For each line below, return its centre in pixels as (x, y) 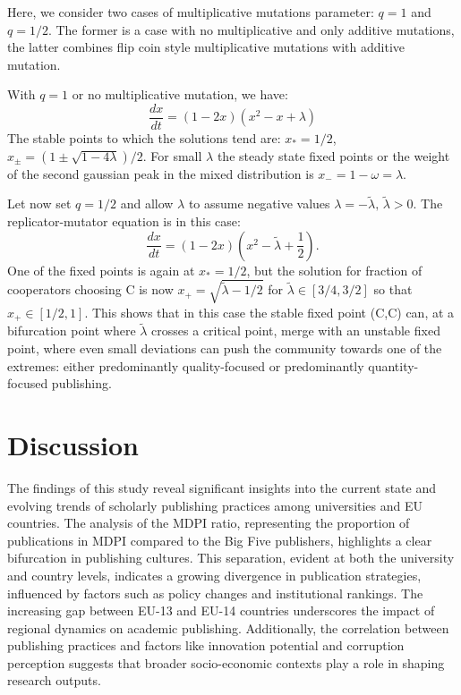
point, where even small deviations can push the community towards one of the (225, 348)
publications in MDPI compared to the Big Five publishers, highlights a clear (220, 540)
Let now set (39, 203)
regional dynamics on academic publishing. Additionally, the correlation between (228, 627)
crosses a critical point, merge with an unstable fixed (296, 331)
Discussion (73, 445)
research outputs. (54, 680)
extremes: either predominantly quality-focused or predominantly (186, 365)
